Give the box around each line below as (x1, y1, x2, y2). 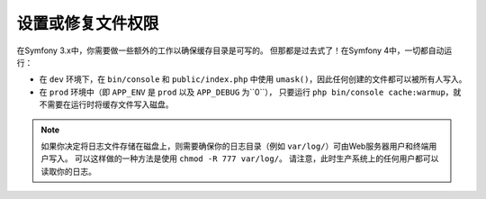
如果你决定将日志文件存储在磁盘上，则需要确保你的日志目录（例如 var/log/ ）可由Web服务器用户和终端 (40, 140, 429, 151)
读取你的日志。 (40, 166, 96, 176)
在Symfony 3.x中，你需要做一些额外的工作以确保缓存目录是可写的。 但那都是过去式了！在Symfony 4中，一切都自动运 (16, 45, 453, 56)
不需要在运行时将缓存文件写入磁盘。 (39, 99, 174, 110)
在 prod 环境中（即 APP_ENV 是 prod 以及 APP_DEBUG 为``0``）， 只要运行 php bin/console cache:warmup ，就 (39, 86, 462, 97)
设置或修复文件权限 (16, 14, 159, 33)
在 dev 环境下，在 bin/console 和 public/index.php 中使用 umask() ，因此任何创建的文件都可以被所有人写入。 (39, 74, 467, 85)
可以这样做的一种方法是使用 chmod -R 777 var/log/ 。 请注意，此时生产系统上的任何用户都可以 (74, 153, 439, 164)
